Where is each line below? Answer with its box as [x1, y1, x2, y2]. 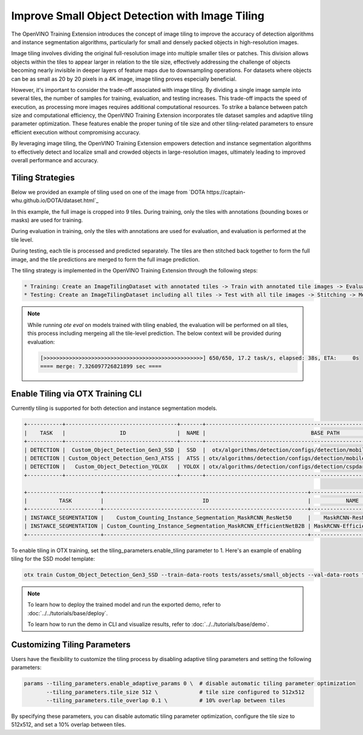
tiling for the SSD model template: [11, 555, 95, 562]
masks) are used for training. [11, 217, 83, 224]
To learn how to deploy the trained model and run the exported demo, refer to [27, 601, 221, 608]
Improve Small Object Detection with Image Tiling [11, 9, 264, 22]
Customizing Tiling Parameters [11, 639, 131, 650]
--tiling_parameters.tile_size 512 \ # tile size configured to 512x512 [46, 688, 305, 696]
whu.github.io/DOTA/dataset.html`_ [11, 197, 99, 204]
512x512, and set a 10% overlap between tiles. [11, 721, 126, 728]
